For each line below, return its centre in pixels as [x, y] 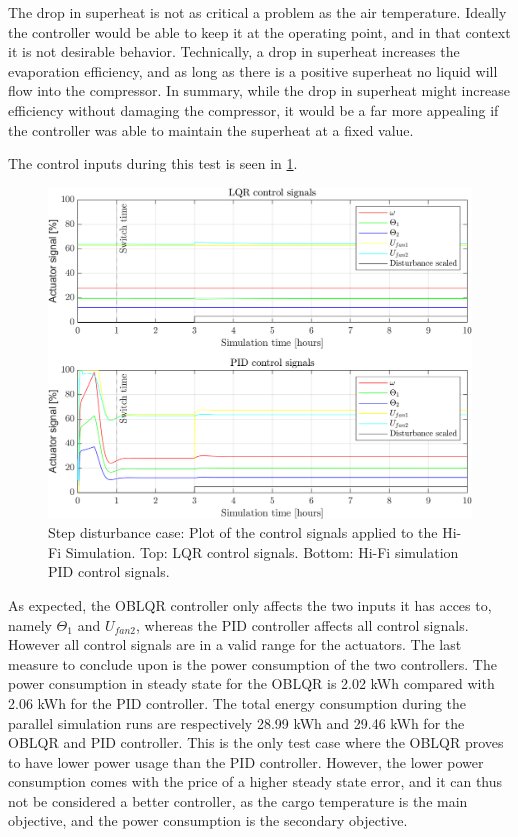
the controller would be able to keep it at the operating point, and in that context [259, 31]
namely [30, 624]
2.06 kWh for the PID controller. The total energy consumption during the [237, 702]
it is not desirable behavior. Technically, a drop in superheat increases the [234, 51]
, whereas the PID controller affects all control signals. [302, 624]
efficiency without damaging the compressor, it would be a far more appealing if [253, 109]
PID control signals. [109, 571]
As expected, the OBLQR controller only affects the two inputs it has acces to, [250, 604]
